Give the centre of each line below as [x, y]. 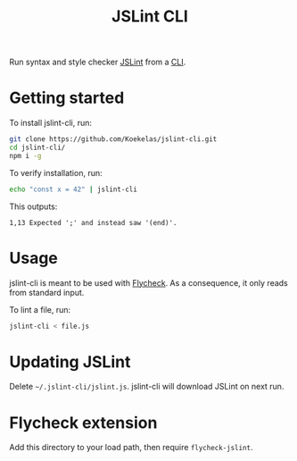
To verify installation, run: [56, 172]
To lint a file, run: [40, 309]
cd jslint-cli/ [37, 147]
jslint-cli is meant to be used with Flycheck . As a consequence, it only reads [148, 282]
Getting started [67, 98]
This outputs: [33, 206]
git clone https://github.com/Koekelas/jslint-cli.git [113, 139]
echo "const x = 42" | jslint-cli [74, 189]
